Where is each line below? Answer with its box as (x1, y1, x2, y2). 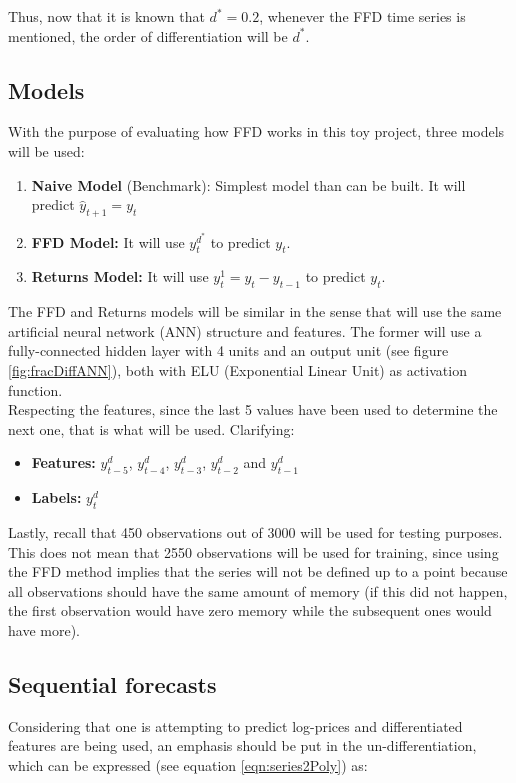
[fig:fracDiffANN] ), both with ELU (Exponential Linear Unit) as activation (8, 359, 467, 380)
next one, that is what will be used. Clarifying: (8, 418, 295, 439)
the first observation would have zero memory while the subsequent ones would (8, 600, 492, 621)
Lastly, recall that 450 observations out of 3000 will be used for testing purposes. (8, 521, 503, 542)
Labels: (31, 487, 82, 508)
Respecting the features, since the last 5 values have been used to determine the (8, 399, 498, 420)
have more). (8, 619, 80, 640)
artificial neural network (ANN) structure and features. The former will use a (8, 320, 482, 341)
